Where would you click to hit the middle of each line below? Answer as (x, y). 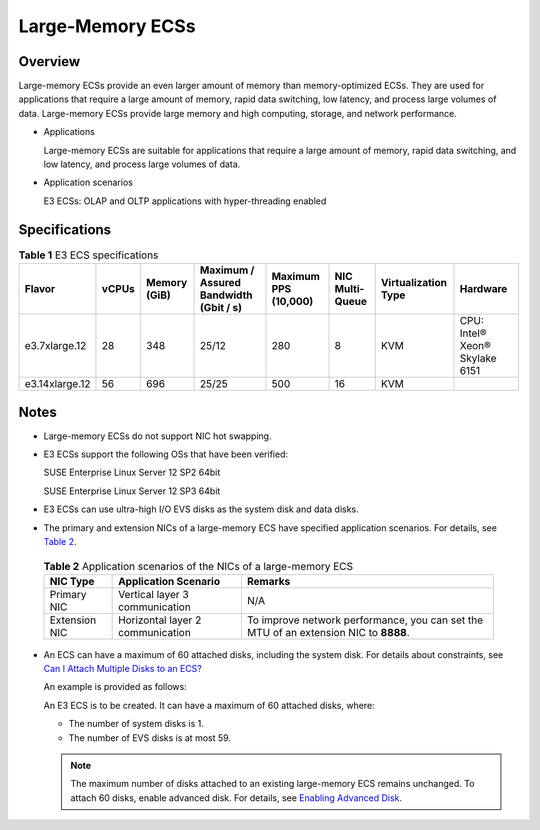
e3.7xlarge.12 (55, 346)
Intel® (473, 333)
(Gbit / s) (221, 308)
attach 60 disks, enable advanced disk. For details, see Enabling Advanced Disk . (236, 797)
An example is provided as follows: (115, 687)
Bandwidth (227, 295)
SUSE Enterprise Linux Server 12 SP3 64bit (132, 491)
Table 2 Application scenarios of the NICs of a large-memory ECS (198, 566)
